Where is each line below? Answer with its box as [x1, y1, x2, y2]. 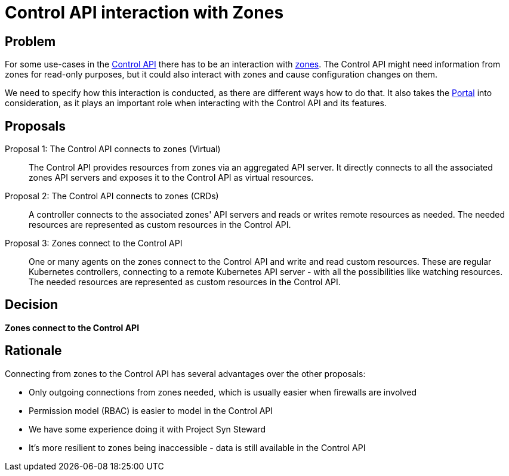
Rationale [5, 343, 62, 358]
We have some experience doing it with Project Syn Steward [29, 424, 266, 434]
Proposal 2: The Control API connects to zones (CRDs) [5, 191, 219, 202]
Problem [5, 33, 56, 49]
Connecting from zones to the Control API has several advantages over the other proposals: [5, 368, 366, 379]
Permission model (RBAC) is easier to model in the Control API [29, 405, 273, 416]
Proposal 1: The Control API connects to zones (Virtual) [5, 144, 221, 154]
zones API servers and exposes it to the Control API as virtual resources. [29, 172, 314, 183]
